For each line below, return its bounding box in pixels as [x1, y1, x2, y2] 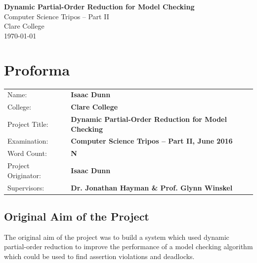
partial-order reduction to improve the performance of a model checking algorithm [4, 241, 253, 252]
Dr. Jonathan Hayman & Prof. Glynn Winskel [71, 182, 233, 192]
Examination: [7, 136, 48, 146]
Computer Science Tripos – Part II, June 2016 [71, 136, 233, 146]
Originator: [7, 170, 41, 180]
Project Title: [7, 118, 48, 129]
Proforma [4, 59, 70, 79]
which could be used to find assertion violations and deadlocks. [4, 251, 195, 261]
